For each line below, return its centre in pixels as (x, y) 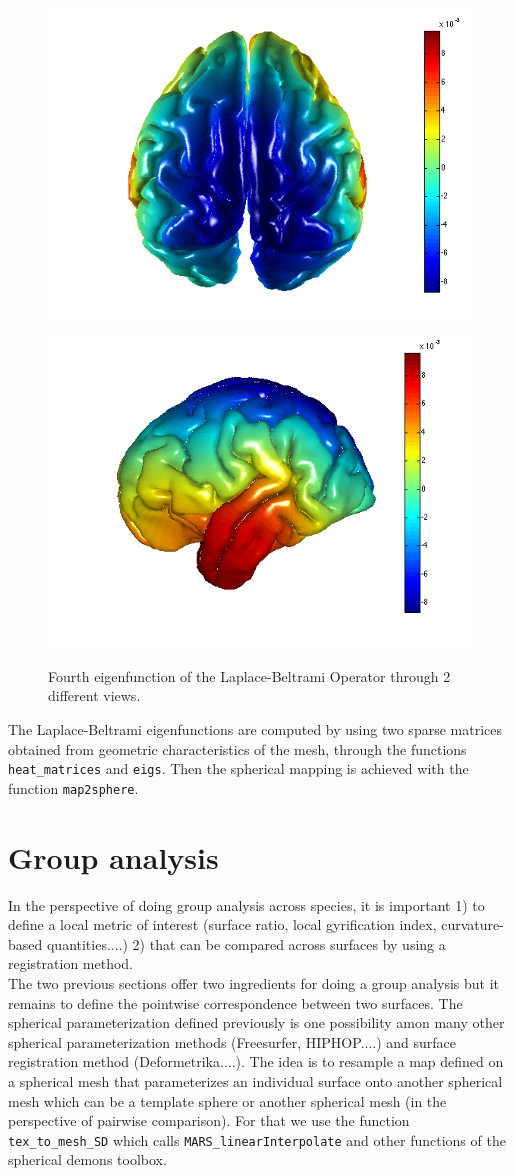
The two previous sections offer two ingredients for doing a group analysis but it (254, 982)
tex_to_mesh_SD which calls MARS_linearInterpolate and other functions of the (257, 1139)
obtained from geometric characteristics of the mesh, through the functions (237, 748)
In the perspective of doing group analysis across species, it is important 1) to (246, 904)
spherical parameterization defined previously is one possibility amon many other (256, 1022)
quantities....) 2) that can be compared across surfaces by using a (246, 943)
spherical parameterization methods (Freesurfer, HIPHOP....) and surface (232, 1041)
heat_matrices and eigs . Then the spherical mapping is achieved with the (238, 768)
